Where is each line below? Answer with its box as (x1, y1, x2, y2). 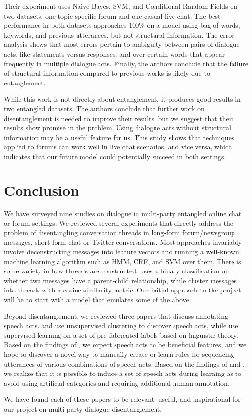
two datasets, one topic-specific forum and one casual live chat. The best (4, 10, 221, 21)
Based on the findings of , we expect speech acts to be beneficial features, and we (4, 339, 247, 350)
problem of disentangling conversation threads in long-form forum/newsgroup (4, 227, 235, 237)
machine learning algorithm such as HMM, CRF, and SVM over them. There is (4, 256, 241, 266)
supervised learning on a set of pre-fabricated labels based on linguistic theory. (4, 330, 238, 340)
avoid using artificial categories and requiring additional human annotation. (4, 377, 230, 388)
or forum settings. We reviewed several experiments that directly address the (4, 218, 233, 228)
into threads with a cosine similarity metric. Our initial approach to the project (4, 285, 241, 295)
